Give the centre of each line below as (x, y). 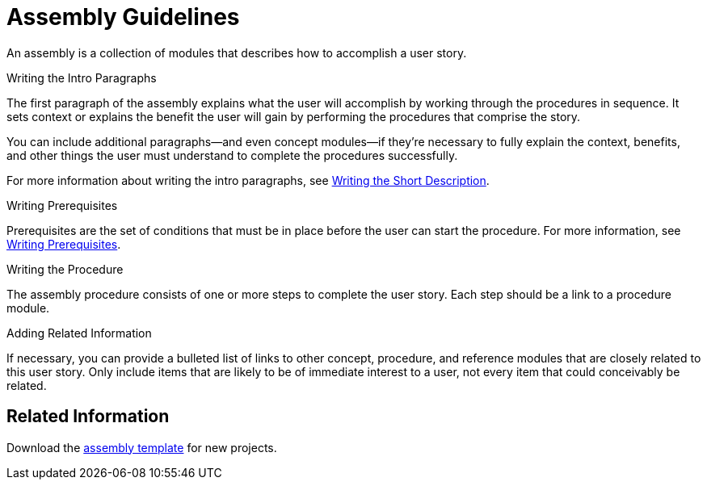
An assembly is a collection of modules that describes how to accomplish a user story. (237, 52)
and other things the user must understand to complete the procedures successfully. (232, 155)
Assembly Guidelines (123, 17)
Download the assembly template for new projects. (142, 447)
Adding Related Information (79, 333)
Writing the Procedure (65, 269)
